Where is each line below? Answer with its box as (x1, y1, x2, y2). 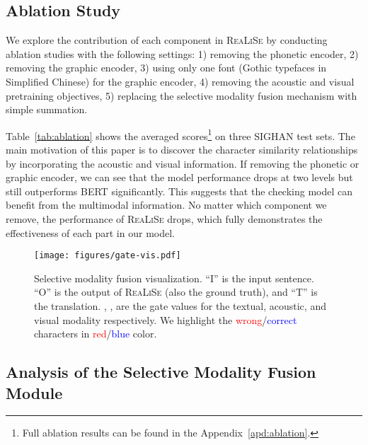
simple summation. (6, 102, 88, 117)
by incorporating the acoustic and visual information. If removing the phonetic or (6, 156, 360, 171)
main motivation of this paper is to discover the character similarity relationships (6, 142, 358, 157)
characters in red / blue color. (34, 326, 157, 341)
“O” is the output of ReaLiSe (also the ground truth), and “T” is (34, 284, 318, 299)
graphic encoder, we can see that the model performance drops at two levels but (6, 170, 353, 185)
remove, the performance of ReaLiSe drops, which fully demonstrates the (6, 211, 323, 226)
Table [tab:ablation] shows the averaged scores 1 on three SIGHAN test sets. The (6, 126, 355, 143)
